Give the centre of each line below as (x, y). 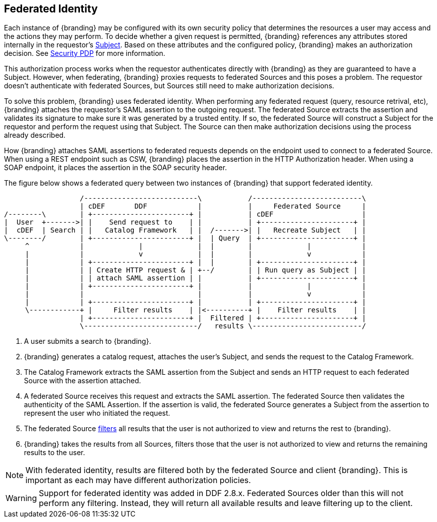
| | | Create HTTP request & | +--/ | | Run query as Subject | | (196, 270)
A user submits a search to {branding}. (88, 341)
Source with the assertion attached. (83, 381)
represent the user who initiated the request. (97, 413)
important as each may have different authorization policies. (138, 480)
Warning (21, 498)
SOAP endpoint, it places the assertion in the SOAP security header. (116, 168)
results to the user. (55, 453)
